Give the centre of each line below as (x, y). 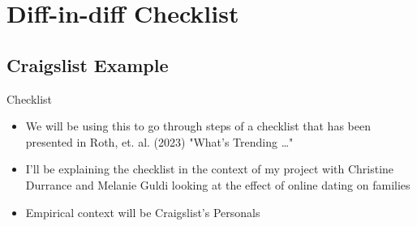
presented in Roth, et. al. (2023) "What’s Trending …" (159, 141)
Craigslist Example (88, 64)
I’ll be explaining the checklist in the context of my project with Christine (210, 169)
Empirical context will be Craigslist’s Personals (143, 212)
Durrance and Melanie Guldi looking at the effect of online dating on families (218, 184)
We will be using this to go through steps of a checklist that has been (198, 126)
